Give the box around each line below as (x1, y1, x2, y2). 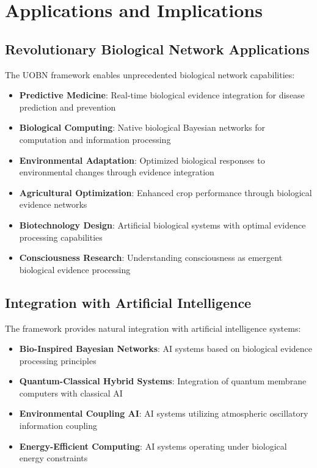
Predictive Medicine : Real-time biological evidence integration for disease (19, 89, 305, 101)
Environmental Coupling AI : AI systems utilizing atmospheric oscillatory (19, 407, 308, 420)
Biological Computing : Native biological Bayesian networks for (19, 121, 266, 134)
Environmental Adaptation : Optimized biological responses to (19, 153, 265, 166)
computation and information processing (19, 133, 171, 145)
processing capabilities (19, 230, 103, 243)
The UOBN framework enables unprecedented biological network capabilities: (5, 68, 295, 81)
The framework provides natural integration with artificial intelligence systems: (5, 321, 301, 334)
